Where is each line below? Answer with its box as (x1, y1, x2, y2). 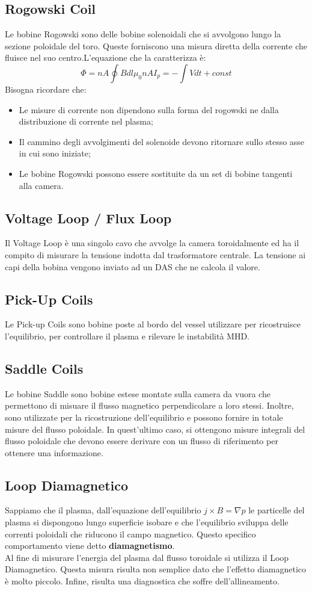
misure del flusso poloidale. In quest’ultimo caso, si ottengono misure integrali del (5, 422, 305, 435)
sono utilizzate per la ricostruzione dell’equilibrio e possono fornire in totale (5, 410, 283, 423)
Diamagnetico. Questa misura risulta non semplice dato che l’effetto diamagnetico (5, 563, 307, 575)
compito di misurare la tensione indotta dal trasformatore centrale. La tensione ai (5, 248, 306, 261)
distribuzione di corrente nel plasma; (19, 115, 153, 128)
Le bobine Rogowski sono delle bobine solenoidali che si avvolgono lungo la (5, 28, 281, 40)
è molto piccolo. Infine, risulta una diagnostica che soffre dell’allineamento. (5, 575, 280, 587)
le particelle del (248, 504, 305, 516)
